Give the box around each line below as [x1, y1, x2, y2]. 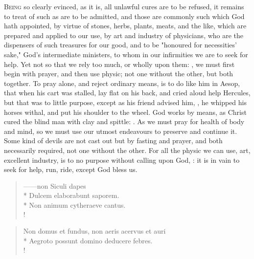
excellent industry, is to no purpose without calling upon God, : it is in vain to [4, 154, 240, 165]
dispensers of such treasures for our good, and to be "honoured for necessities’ [4, 40, 237, 50]
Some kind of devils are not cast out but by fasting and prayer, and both [4, 135, 223, 146]
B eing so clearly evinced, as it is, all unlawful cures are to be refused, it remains [4, 1, 244, 11]
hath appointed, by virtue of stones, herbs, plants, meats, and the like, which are [4, 21, 247, 31]
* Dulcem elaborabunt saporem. [23, 190, 119, 200]
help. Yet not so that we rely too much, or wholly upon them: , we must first [4, 59, 235, 69]
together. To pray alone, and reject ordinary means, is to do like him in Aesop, [4, 78, 240, 88]
